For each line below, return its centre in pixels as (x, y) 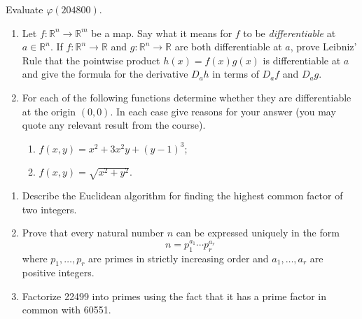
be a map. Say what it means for (162, 33)
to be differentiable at (290, 33)
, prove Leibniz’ (323, 47)
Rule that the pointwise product (91, 60)
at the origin (49, 111)
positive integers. (58, 272)
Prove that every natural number (93, 233)
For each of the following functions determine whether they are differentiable (187, 97)
